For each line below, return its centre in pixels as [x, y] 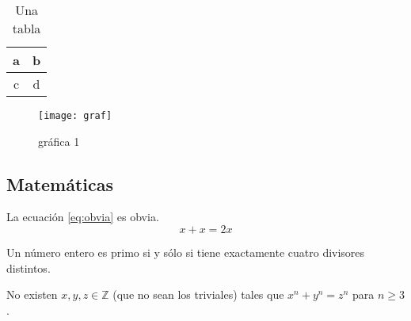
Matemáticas [60, 183]
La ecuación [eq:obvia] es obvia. [83, 217]
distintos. [29, 267]
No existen [32, 294]
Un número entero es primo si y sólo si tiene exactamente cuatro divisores [186, 252]
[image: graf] [75, 116]
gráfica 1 [59, 141]
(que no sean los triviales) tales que [198, 294]
